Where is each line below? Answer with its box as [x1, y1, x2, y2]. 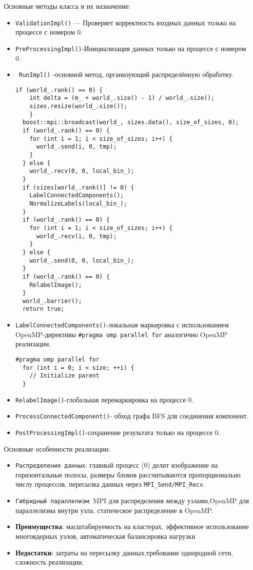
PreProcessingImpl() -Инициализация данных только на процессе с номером [15, 43, 246, 53]
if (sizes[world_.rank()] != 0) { [22, 184, 135, 191]
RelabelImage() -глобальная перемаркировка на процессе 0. [15, 394, 194, 404]
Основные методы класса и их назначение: [4, 1, 131, 11]
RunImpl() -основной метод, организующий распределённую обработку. [19, 69, 234, 79]
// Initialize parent [29, 372, 99, 380]
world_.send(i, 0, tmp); [36, 143, 117, 151]
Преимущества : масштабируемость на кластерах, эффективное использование [15, 521, 249, 532]
